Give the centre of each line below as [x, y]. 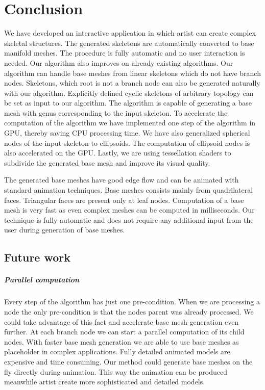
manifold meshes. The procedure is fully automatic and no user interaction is [125, 53]
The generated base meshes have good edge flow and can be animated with [122, 180]
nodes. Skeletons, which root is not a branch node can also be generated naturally [132, 83]
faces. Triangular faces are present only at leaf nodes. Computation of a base [124, 200]
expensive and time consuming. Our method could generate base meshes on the [128, 361]
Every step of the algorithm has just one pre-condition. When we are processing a [132, 302]
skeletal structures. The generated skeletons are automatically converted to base [129, 43]
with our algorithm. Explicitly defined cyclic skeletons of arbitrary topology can [129, 93]
